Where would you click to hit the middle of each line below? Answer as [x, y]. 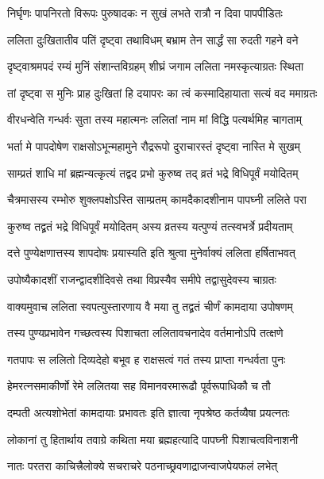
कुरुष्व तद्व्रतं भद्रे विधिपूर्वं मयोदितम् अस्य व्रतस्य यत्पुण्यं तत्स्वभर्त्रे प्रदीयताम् [150, 226]
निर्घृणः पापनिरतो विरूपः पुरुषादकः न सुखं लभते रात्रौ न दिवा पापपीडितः [145, 13]
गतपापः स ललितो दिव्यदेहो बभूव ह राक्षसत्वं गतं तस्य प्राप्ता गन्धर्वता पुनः [147, 359]
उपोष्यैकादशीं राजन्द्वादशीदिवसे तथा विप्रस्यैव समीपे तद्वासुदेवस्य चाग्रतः [142, 279]
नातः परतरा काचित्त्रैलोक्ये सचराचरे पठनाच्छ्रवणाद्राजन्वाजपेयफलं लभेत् [143, 466]
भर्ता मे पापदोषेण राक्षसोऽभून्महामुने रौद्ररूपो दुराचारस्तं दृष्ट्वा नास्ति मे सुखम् [154, 146]
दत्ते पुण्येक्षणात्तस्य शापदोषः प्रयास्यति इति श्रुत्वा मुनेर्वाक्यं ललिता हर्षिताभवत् [151, 253]
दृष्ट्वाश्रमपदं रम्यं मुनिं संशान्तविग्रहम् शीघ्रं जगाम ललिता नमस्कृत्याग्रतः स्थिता [156, 66]
